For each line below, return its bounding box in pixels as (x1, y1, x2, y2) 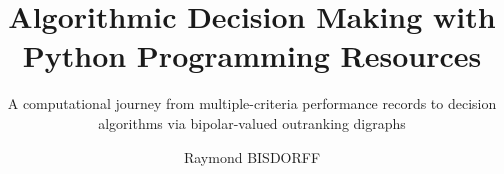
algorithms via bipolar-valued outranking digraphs (98, 112, 406, 133)
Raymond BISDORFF (183, 146, 321, 167)
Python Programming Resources (22, 35, 482, 76)
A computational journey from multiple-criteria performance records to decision (7, 93, 497, 114)
